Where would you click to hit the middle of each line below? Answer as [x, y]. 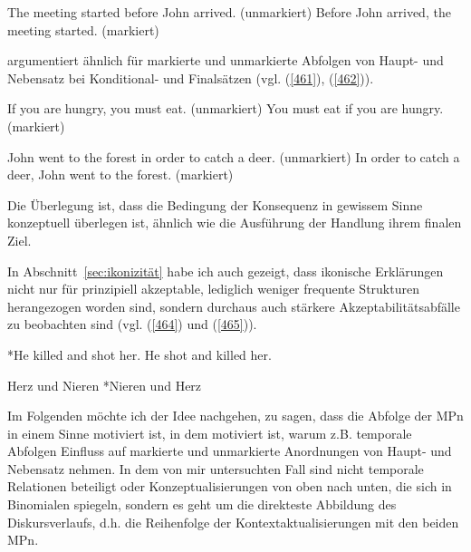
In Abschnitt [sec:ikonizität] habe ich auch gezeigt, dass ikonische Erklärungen [226, 271]
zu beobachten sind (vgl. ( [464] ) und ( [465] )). [132, 324]
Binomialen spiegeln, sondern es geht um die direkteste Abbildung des [202, 504]
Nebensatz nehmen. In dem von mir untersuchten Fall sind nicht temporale [216, 468]
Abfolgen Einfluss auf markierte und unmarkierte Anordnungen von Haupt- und [230, 451]
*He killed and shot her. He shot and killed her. [139, 354]
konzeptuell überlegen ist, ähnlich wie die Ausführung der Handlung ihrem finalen [235, 223]
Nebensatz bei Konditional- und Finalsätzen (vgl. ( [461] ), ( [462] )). [191, 77]
